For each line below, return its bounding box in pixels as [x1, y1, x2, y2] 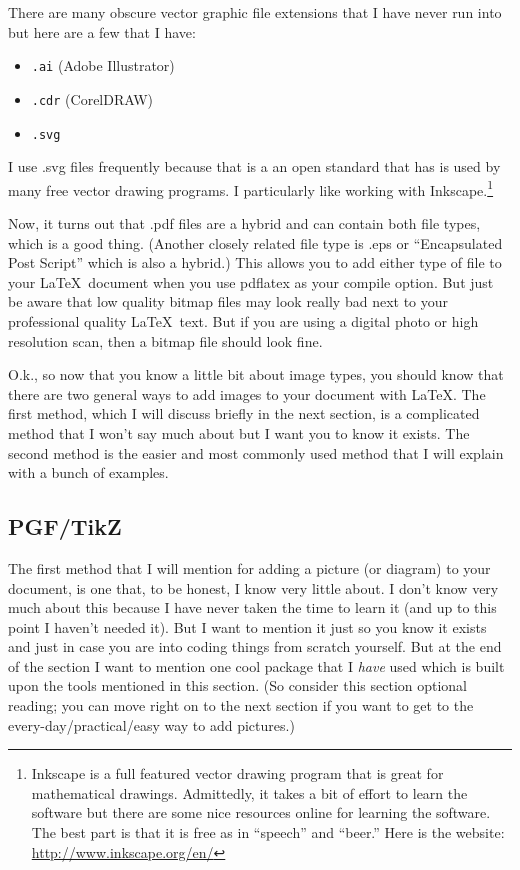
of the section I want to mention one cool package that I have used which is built [8, 655, 505, 676]
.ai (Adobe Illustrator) [31, 55, 175, 76]
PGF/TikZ [8, 511, 122, 542]
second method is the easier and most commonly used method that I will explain [8, 442, 504, 463]
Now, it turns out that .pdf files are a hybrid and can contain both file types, [8, 213, 481, 233]
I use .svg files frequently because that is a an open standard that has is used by [8, 156, 501, 177]
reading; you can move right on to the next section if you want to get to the [8, 695, 474, 716]
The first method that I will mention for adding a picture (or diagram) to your [8, 557, 491, 578]
